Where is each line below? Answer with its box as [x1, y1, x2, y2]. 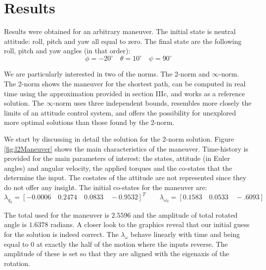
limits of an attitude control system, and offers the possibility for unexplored [4, 107, 236, 117]
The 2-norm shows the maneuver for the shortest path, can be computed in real [4, 78, 246, 88]
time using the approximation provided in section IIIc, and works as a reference [4, 88, 245, 98]
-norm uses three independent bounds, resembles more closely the [53, 98, 252, 108]
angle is [4, 219, 27, 230]
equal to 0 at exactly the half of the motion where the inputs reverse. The [4, 238, 228, 249]
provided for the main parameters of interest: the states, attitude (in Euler [4, 153, 230, 163]
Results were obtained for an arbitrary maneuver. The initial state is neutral [4, 26, 236, 37]
